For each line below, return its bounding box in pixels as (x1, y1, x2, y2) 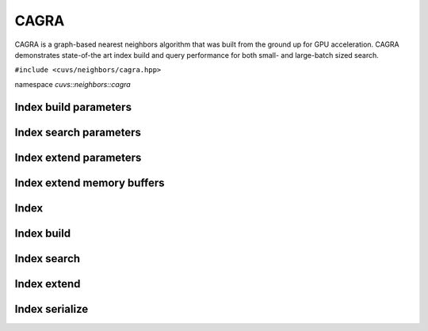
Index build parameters (14, 100, 132, 114)
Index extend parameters (14, 150, 142, 164)
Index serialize (14, 302, 89, 316)
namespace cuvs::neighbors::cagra (14, 79, 131, 89)
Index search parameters (14, 125, 142, 139)
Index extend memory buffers (14, 176, 166, 189)
